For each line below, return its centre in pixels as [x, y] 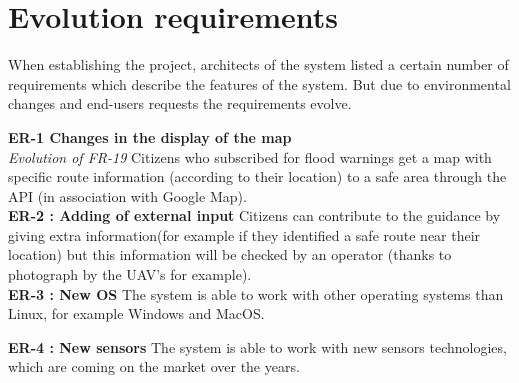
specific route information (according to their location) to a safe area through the [257, 176]
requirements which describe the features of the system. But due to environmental [259, 83]
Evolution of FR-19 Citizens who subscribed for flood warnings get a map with [250, 156]
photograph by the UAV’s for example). [130, 274]
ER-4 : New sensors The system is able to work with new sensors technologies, [257, 346]
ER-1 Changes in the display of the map [150, 136]
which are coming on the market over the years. [154, 366]
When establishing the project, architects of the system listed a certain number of [258, 64]
